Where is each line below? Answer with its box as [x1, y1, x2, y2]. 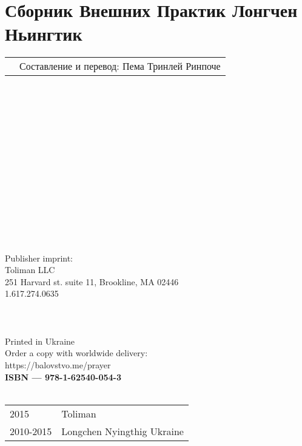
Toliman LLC [5, 263, 55, 276]
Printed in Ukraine [5, 334, 75, 347]
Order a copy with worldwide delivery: [5, 346, 148, 359]
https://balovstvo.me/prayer [5, 358, 111, 371]
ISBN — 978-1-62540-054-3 [5, 370, 122, 383]
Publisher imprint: [5, 251, 73, 264]
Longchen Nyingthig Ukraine [61, 424, 184, 438]
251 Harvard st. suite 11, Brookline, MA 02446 [5, 275, 179, 288]
